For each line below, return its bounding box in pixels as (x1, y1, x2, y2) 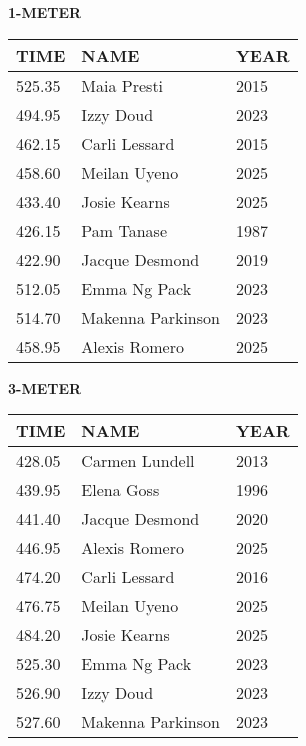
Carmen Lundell (81, 449, 195, 473)
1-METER (8, 2, 82, 22)
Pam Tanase (81, 218, 167, 242)
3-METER (8, 377, 82, 398)
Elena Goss (81, 478, 160, 502)
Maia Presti (81, 73, 164, 97)
